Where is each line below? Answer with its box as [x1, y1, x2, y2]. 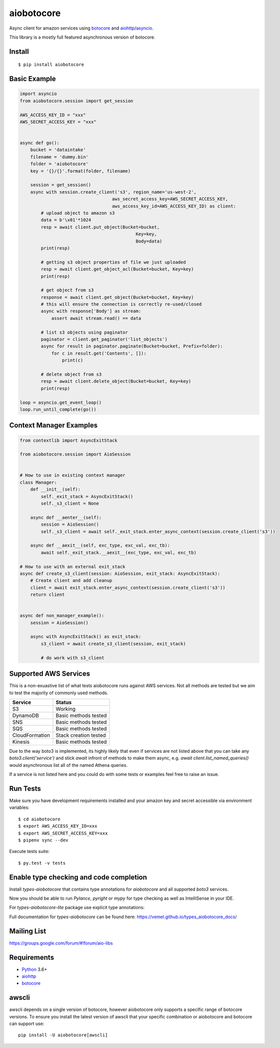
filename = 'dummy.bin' [30, 154, 88, 160]
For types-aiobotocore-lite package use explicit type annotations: [9, 905, 145, 911]
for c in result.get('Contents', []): [51, 350, 147, 356]
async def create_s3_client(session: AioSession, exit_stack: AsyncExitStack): [19, 570, 220, 576]
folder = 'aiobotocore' [30, 161, 88, 167]
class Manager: [19, 479, 57, 485]
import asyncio [19, 91, 57, 97]
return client [30, 592, 65, 597]
